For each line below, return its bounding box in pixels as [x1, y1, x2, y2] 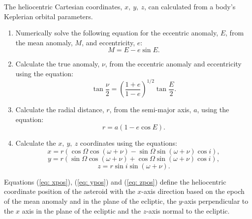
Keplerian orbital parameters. [4, 11, 93, 21]
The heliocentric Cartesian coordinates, [4, 1, 123, 11]
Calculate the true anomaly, [15, 59, 100, 69]
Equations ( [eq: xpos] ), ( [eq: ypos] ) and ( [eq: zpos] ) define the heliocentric [4, 176, 226, 187]
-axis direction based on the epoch [141, 186, 245, 196]
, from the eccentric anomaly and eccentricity [105, 59, 242, 69]
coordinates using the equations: [80, 138, 177, 148]
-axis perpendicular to [182, 196, 249, 206]
